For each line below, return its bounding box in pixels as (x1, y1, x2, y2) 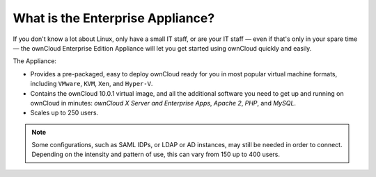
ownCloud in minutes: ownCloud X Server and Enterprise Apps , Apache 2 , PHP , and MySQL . (30, 99, 296, 107)
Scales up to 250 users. (30, 108, 99, 117)
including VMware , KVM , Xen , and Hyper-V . (30, 80, 153, 88)
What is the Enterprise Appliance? (13, 10, 215, 26)
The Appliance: (13, 57, 57, 65)
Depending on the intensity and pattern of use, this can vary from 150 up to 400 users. (31, 150, 281, 159)
